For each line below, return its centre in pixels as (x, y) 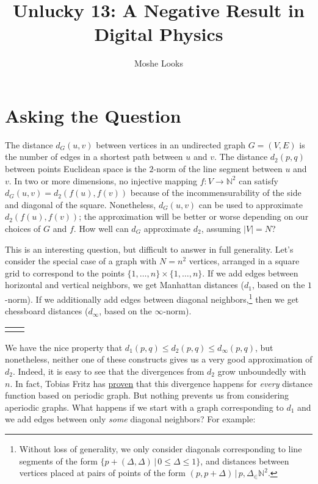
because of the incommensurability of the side (216, 193)
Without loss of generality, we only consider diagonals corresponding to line (161, 448)
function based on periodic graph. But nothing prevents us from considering (147, 395)
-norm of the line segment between (218, 169)
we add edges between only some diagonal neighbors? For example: (130, 419)
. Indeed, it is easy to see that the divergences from (108, 371)
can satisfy (258, 180)
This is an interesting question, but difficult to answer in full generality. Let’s (149, 249)
